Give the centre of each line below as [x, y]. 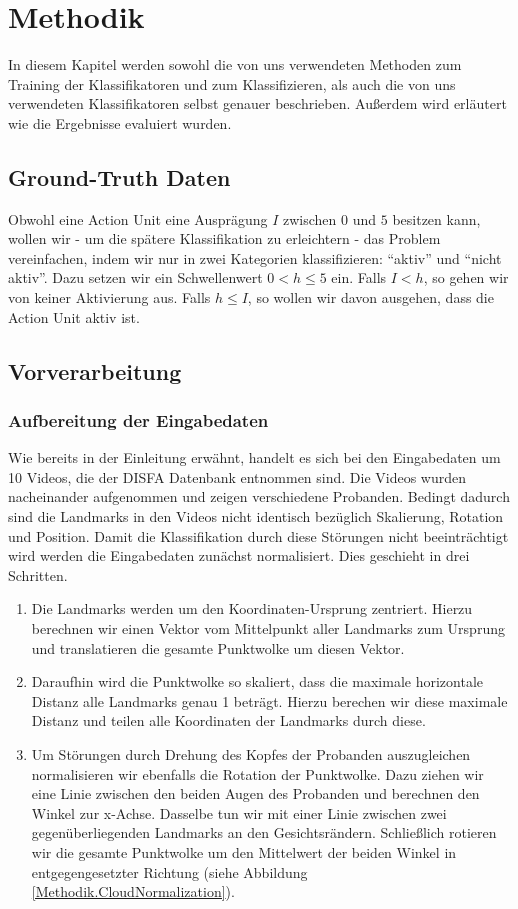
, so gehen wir [466, 277]
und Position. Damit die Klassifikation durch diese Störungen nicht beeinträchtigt [258, 535]
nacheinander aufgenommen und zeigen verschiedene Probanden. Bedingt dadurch [259, 496]
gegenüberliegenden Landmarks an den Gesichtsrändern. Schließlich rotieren [264, 832]
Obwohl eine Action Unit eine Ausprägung [138, 218]
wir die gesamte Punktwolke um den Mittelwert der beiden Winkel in [244, 851]
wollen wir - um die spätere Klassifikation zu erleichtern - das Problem [224, 238]
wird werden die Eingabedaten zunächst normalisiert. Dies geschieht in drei [239, 555]
